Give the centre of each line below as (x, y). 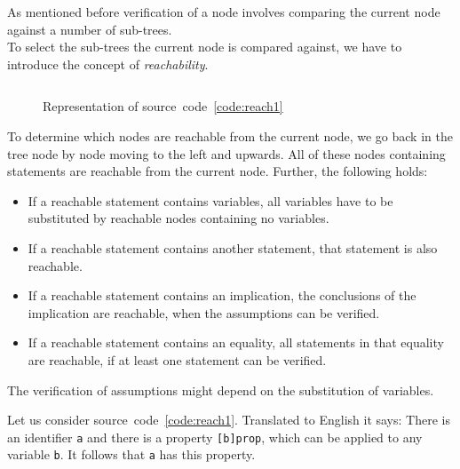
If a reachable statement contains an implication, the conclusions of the (222, 295)
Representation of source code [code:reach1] (163, 106)
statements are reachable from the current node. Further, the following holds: (218, 171)
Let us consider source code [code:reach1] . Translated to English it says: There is (229, 420)
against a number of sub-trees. (90, 29)
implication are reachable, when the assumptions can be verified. (204, 312)
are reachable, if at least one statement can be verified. (177, 359)
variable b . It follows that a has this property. (131, 454)
